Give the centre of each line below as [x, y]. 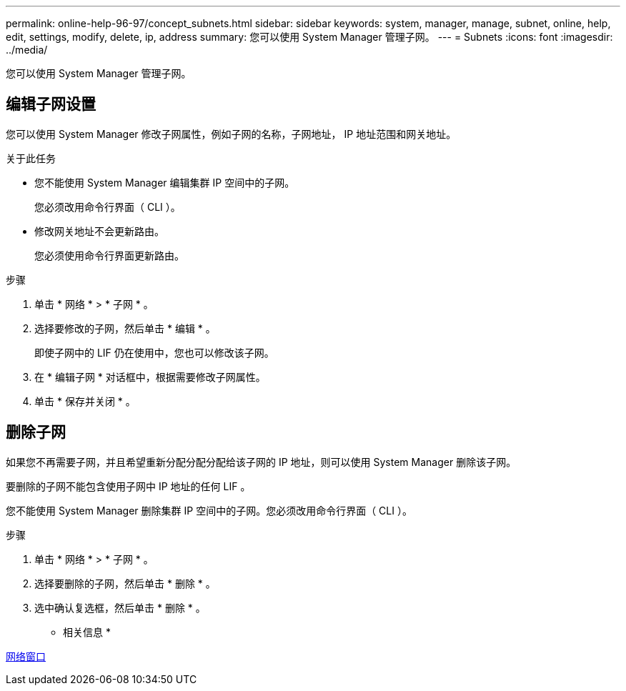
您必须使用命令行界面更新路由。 [109, 255]
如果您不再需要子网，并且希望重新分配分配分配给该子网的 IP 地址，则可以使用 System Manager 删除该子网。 [261, 462]
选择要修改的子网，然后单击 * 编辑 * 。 [125, 328]
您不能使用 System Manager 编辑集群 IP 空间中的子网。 [165, 182]
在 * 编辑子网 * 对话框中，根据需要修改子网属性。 [150, 377]
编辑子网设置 [51, 104]
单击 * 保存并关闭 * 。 [85, 401]
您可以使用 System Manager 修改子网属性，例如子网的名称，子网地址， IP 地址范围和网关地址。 [231, 134]
